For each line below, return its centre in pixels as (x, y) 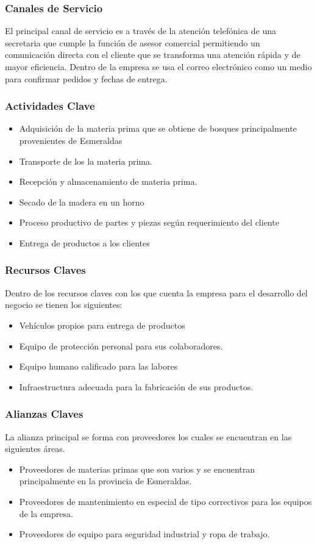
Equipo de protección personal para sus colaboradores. (121, 345)
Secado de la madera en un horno (82, 202)
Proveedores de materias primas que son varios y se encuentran (137, 469)
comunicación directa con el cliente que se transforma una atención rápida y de (153, 55)
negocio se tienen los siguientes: (64, 305)
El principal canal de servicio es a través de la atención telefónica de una (141, 31)
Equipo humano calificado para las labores (98, 366)
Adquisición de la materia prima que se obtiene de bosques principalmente (158, 128)
